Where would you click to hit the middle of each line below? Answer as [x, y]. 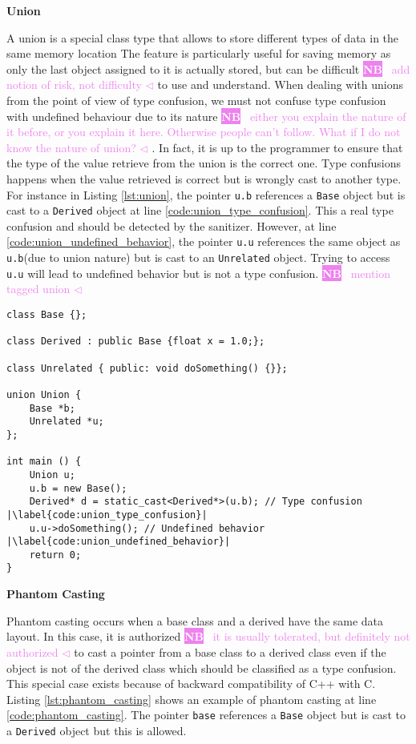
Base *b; [52, 408]
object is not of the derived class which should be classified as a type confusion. [202, 668]
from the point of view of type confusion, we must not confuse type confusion [196, 100]
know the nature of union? [71, 147]
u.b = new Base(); [78, 488]
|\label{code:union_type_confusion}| [107, 515]
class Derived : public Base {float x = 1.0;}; [136, 342]
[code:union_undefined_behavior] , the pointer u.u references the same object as [204, 241]
